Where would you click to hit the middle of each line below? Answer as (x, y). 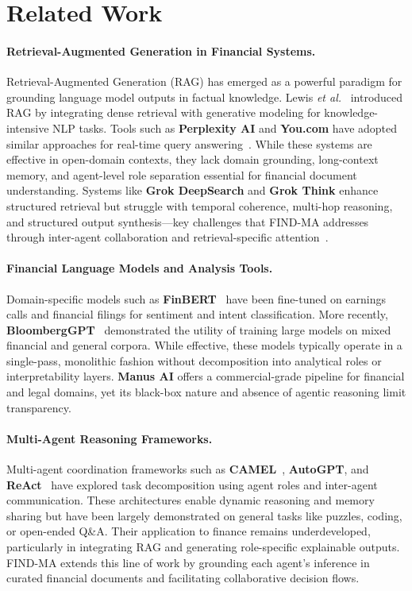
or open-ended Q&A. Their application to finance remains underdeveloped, (189, 531)
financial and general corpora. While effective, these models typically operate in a (204, 345)
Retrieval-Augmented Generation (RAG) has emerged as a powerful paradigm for (204, 81)
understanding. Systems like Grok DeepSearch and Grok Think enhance (193, 190)
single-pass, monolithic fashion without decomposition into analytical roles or (194, 360)
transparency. (39, 407)
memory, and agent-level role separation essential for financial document (182, 174)
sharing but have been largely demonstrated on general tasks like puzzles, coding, (204, 515)
